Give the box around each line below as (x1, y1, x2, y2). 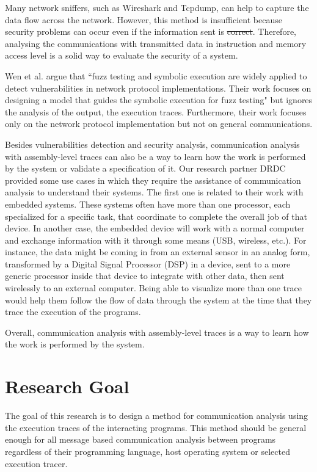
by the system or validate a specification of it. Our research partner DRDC (5, 162, 286, 175)
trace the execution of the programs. (5, 305, 141, 318)
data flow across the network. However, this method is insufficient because (5, 13, 282, 26)
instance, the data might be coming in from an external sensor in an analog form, (5, 245, 310, 258)
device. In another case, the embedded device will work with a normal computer (5, 222, 305, 234)
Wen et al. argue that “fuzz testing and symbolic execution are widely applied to (5, 69, 307, 82)
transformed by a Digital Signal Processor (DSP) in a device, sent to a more (5, 257, 291, 270)
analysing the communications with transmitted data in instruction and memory (5, 37, 307, 49)
